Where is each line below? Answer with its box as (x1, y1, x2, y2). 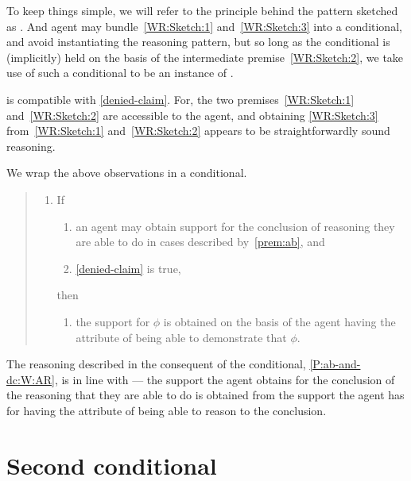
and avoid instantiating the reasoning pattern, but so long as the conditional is (6, 33, 390, 50)
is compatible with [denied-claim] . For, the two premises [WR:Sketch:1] (6, 90, 355, 107)
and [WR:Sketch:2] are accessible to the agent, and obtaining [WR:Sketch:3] (6, 106, 378, 123)
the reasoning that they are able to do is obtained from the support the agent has (6, 387, 405, 403)
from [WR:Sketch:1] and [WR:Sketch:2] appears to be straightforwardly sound (6, 122, 390, 139)
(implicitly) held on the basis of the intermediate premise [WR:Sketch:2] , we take (6, 48, 404, 65)
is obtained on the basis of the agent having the (163, 313, 396, 329)
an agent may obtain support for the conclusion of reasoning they (76, 217, 395, 234)
